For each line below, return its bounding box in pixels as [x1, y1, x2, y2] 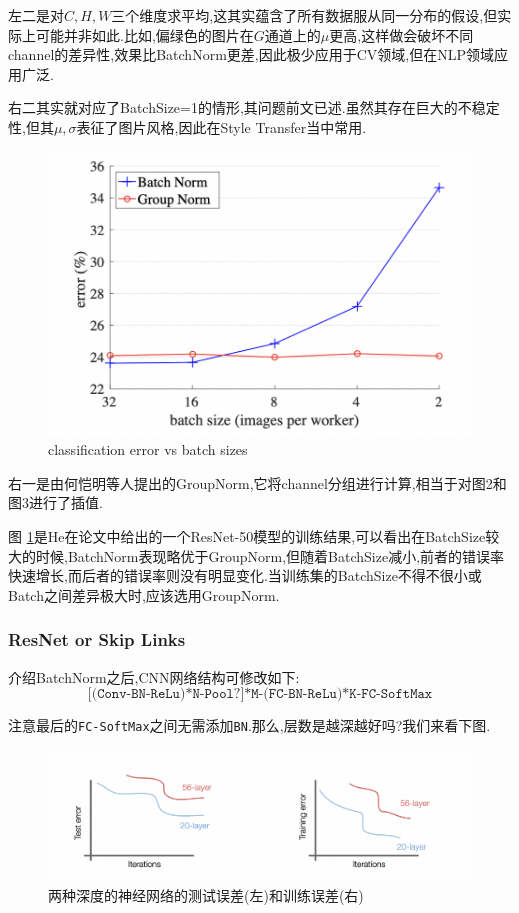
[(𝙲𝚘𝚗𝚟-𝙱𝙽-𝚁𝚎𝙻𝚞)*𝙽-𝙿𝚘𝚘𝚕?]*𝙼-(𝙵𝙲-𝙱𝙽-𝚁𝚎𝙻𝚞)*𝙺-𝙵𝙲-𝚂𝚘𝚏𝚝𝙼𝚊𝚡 [87, 687, 433, 702]
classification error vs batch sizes [48, 439, 248, 460]
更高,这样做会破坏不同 [329, 24, 474, 45]
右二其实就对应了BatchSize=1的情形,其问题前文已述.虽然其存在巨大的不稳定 [8, 97, 500, 118]
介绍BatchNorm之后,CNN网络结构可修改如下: [8, 666, 300, 687]
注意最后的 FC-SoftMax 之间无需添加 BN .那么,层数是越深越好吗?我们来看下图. [8, 715, 491, 736]
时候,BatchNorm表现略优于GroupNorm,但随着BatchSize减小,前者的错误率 [35, 545, 505, 566]
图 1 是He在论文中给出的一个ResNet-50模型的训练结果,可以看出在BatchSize [8, 526, 486, 546]
